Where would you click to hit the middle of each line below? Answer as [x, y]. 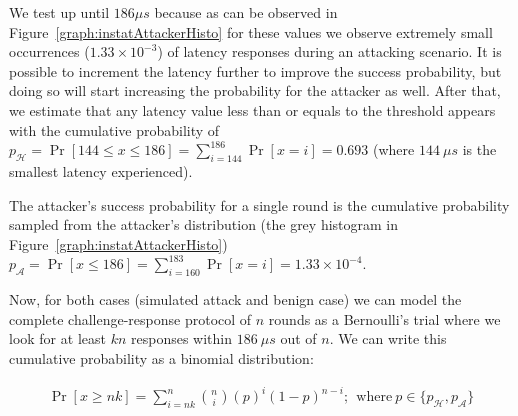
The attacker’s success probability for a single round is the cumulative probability [259, 204]
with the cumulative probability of [114, 129]
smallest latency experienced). [101, 170]
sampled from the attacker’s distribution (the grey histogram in [204, 224]
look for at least [57, 338]
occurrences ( [49, 51]
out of [298, 338]
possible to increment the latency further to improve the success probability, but [255, 70]
